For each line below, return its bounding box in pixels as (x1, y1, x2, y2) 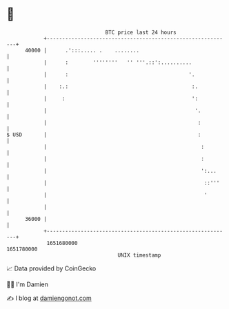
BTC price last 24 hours (105, 29, 177, 36)
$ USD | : (6, 131, 201, 138)
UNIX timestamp (117, 251, 161, 259)
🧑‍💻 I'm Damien (6, 280, 49, 288)
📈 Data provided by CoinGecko (6, 264, 97, 273)
